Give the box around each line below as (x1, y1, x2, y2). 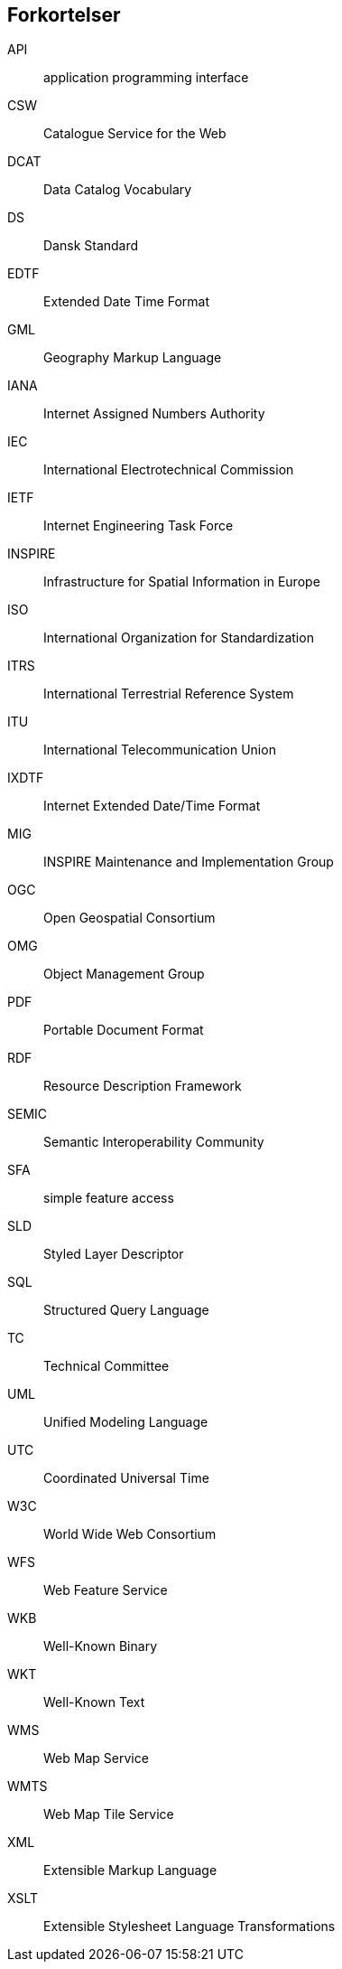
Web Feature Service (43, 1582, 168, 1599)
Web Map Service (43, 1750, 149, 1767)
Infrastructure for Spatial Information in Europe (43, 574, 320, 590)
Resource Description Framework (43, 1078, 242, 1094)
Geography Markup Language (43, 350, 222, 366)
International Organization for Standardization (43, 630, 314, 646)
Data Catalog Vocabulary (43, 182, 192, 198)
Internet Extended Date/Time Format (43, 798, 261, 814)
